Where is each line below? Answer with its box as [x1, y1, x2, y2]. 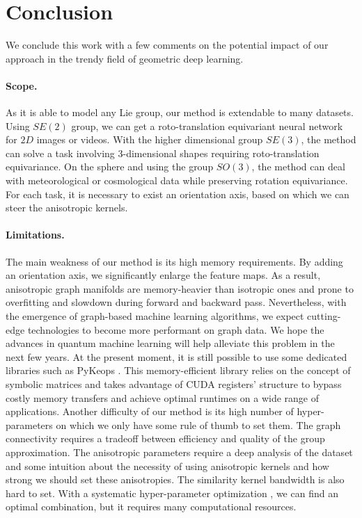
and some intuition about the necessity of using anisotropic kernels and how [6, 458, 329, 473]
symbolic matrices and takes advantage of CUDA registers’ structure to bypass [6, 377, 342, 391]
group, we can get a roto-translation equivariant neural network [71, 118, 343, 133]
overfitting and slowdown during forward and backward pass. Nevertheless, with [6, 295, 347, 309]
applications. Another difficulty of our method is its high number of [6, 404, 294, 419]
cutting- [307, 309, 341, 323]
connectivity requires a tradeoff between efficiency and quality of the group [6, 431, 325, 446]
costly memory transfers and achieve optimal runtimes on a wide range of [6, 390, 320, 405]
